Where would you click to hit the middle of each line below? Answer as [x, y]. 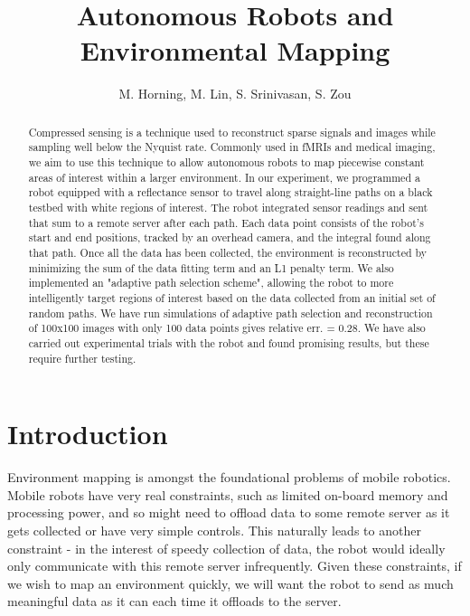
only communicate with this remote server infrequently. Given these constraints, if [235, 566]
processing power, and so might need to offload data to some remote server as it [229, 512]
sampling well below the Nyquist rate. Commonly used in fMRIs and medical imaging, [232, 147]
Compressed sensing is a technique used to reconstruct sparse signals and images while [232, 132]
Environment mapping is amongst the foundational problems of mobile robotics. [229, 477]
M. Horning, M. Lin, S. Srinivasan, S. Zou [235, 94]
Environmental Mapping [235, 50]
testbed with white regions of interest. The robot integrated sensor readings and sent [228, 207]
